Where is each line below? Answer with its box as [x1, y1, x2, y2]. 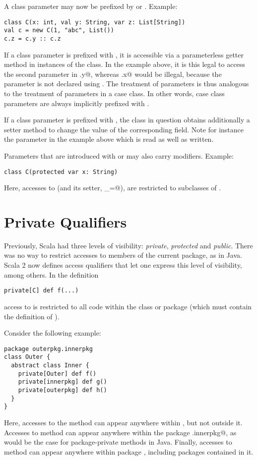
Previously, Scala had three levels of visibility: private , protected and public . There [4, 240, 253, 250]
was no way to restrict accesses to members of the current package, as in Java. [4, 250, 242, 260]
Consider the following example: [4, 328, 101, 338]
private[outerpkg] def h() [18, 386, 107, 394]
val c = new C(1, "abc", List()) [4, 27, 114, 34]
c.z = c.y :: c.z [4, 35, 61, 42]
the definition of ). [4, 311, 60, 321]
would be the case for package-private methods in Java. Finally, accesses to [4, 437, 232, 447]
